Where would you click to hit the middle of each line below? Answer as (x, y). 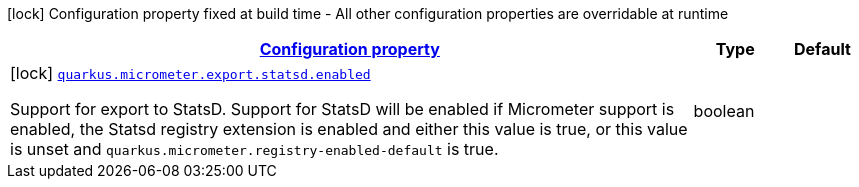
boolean (724, 111)
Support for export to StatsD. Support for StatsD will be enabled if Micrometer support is (342, 109)
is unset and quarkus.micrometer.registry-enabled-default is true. (254, 149)
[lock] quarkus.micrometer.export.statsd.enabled (190, 73)
